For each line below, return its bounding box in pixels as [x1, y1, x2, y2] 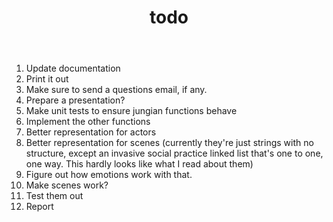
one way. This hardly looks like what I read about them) [25, 158, 254, 170]
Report [25, 201, 54, 213]
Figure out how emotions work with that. [25, 169, 193, 181]
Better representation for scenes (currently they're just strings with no [25, 137, 314, 149]
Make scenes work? [25, 179, 109, 191]
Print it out [25, 73, 69, 85]
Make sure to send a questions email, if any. [25, 84, 208, 96]
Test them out [25, 190, 84, 202]
